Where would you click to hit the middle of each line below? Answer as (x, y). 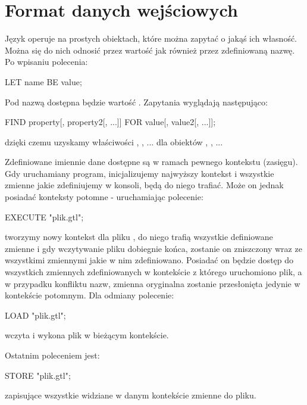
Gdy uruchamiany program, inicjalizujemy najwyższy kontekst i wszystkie (140, 173)
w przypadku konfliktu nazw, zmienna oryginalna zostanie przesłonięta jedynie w (153, 283)
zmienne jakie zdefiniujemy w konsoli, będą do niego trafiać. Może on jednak (144, 185)
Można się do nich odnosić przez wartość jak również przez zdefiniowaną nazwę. (150, 50)
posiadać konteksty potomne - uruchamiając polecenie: (104, 197)
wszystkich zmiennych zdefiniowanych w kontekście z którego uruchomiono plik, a (153, 272)
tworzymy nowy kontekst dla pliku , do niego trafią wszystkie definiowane (139, 237)
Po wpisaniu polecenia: (46, 62)
